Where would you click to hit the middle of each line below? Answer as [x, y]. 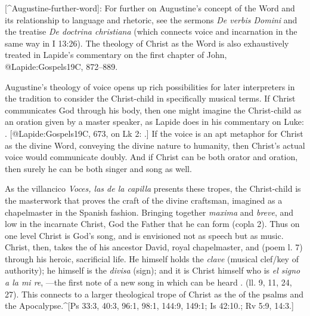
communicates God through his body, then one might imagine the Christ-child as [153, 110]
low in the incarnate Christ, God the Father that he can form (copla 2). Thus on [152, 224]
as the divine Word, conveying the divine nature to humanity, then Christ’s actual [155, 145]
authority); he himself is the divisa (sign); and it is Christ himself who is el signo [153, 270]
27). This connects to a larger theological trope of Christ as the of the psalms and [154, 294]
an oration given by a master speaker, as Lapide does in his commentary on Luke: [154, 122]
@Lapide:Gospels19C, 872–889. [61, 66]
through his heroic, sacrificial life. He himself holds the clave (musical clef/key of [152, 258]
